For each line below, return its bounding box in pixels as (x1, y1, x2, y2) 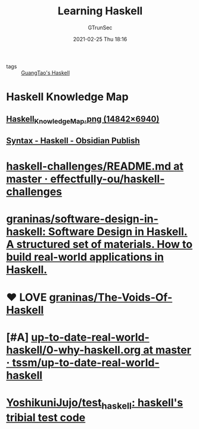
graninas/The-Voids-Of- (49, 290, 173, 304)
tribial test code (6, 410, 86, 424)
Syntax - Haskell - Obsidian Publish (6, 136, 140, 146)
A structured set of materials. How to (6, 238, 192, 252)
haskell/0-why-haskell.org (6, 343, 141, 357)
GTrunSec (88, 24, 113, 31)
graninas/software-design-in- (6, 212, 159, 226)
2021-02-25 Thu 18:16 (73, 35, 128, 42)
